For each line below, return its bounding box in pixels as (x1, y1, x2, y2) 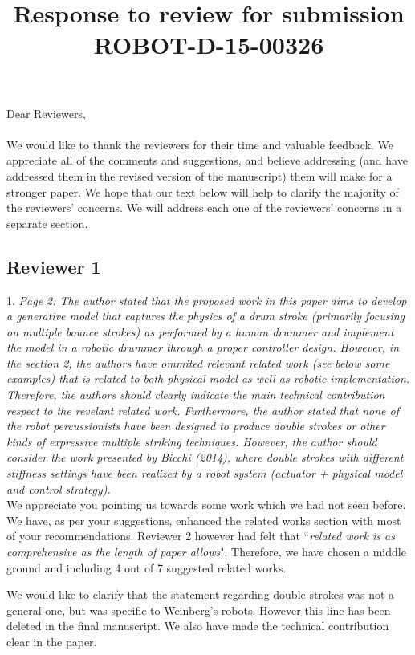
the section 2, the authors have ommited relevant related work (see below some (6, 354, 390, 371)
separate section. (6, 214, 88, 231)
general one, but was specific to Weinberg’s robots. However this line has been (6, 601, 391, 618)
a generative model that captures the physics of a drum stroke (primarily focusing (6, 307, 405, 324)
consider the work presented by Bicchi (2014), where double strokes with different (6, 449, 404, 466)
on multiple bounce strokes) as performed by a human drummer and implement (6, 323, 394, 340)
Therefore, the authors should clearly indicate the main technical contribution (6, 386, 385, 403)
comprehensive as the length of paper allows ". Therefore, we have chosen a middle (6, 543, 406, 560)
